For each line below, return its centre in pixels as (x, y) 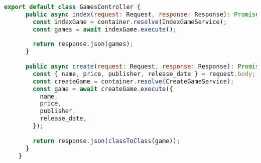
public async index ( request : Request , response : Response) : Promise (142, 14)
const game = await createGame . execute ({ (103, 89)
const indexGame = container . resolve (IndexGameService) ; (130, 22)
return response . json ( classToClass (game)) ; (106, 141)
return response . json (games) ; (83, 44)
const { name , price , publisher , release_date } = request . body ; (144, 74)
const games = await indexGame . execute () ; (105, 29)
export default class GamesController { (73, 7)
